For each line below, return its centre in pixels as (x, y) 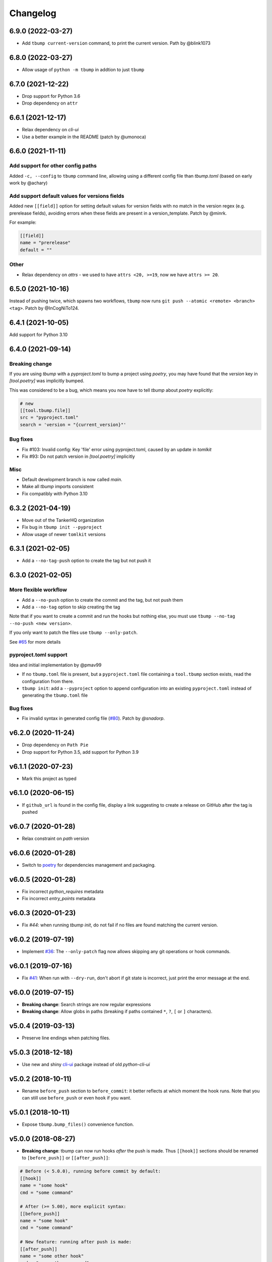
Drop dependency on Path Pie (55, 745)
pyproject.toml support (38, 655)
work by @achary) (28, 183)
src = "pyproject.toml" (49, 417)
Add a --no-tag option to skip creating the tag (71, 607)
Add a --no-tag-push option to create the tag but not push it (86, 561)
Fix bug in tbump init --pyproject (62, 527)
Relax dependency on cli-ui (50, 130)
